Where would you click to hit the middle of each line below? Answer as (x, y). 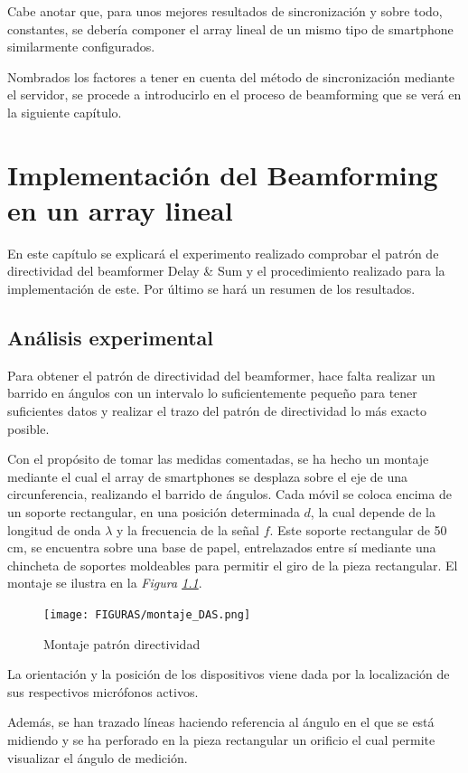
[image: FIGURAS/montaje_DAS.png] (147, 614)
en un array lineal (120, 209)
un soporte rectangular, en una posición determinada (154, 512)
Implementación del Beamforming (223, 174)
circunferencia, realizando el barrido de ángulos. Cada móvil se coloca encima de (229, 494)
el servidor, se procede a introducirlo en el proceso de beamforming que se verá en (234, 94)
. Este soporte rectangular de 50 (358, 529)
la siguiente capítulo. (65, 112)
